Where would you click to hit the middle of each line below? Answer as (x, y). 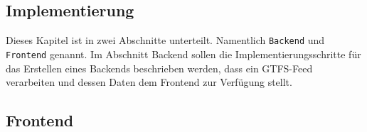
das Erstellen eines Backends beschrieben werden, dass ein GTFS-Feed (159, 68)
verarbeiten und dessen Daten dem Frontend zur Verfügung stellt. (149, 82)
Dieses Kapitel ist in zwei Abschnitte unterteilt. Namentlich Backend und (165, 40)
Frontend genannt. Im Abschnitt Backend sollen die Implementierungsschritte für (183, 54)
